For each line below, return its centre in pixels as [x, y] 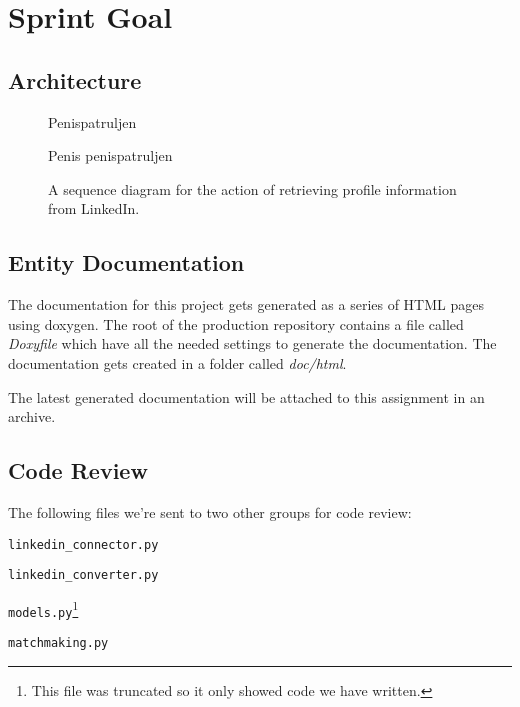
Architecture [75, 79]
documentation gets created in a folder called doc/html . [177, 362]
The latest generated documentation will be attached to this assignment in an [246, 396]
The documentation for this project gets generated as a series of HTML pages [246, 304]
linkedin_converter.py [83, 575]
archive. [32, 416]
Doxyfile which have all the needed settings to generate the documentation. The [252, 343]
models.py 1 [43, 608]
